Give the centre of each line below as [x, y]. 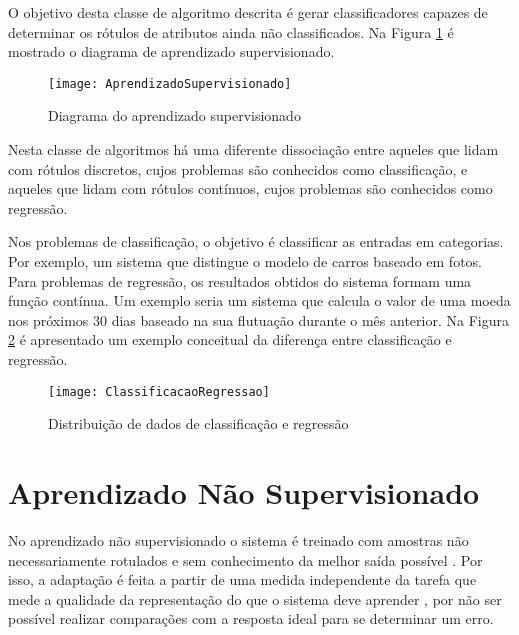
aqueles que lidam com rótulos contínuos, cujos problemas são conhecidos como [250, 188]
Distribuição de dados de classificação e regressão [198, 423]
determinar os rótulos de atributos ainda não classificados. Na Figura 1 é [231, 31]
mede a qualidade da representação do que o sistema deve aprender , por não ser [255, 598]
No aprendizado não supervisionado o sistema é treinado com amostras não [238, 539]
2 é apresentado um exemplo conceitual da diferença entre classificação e [230, 339]
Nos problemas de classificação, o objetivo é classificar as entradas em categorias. [256, 241]
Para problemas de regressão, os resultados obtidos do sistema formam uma [240, 280]
